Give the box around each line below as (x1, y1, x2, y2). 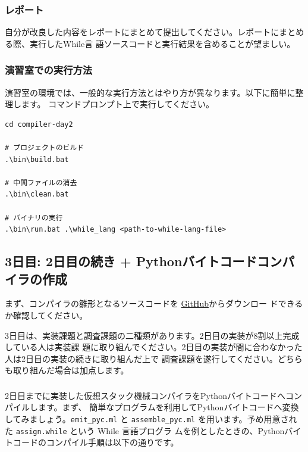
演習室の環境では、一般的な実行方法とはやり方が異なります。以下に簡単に (5, 86, 296, 98)
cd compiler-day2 (5, 120, 73, 129)
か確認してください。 (5, 308, 88, 321)
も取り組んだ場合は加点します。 (5, 364, 129, 376)
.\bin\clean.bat (5, 190, 69, 199)
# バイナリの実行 (5, 213, 63, 222)
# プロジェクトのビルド (5, 144, 84, 152)
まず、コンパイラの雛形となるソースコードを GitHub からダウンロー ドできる (5, 297, 303, 310)
